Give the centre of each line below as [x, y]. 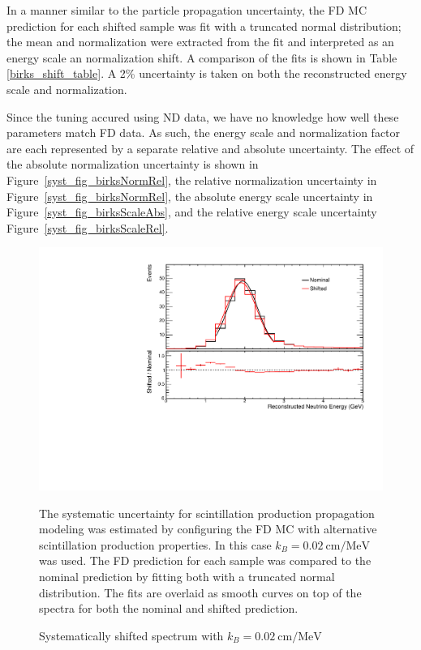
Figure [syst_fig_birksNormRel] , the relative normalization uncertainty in [192, 180]
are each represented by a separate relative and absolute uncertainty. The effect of [210, 148]
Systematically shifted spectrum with [131, 635]
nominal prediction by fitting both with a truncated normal [187, 576]
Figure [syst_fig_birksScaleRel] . [88, 227]
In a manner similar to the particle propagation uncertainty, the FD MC [187, 10]
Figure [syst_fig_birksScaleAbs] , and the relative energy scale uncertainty [192, 212]
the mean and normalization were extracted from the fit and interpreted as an [200, 42]
